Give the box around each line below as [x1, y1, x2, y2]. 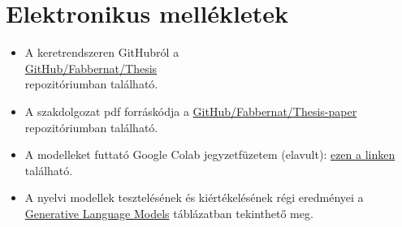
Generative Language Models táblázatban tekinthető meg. [24, 204, 313, 221]
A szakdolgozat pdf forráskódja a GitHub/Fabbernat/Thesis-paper [24, 102, 357, 119]
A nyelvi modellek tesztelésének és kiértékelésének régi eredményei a [24, 189, 364, 206]
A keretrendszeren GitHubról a [24, 44, 179, 61]
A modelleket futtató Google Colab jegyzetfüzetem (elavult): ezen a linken [24, 146, 396, 163]
